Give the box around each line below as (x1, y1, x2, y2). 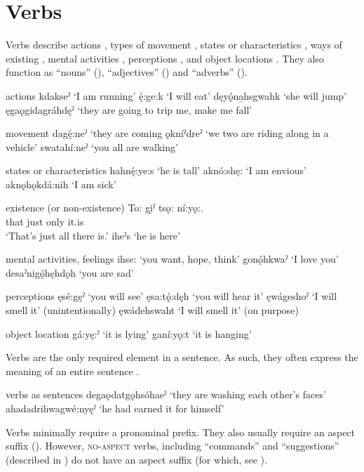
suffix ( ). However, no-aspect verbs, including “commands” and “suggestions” (6, 438, 339, 453)
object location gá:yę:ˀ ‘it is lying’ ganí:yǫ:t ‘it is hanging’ (6, 326, 252, 341)
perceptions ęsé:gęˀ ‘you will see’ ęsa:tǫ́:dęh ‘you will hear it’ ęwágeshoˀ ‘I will (6, 289, 337, 303)
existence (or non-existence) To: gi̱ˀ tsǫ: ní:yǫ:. (6, 200, 203, 215)
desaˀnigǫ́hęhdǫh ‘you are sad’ (6, 265, 134, 280)
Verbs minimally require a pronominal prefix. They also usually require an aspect (6, 424, 356, 439)
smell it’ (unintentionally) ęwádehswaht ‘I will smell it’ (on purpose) (6, 303, 299, 317)
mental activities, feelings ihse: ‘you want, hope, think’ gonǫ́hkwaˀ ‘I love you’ (6, 251, 339, 266)
